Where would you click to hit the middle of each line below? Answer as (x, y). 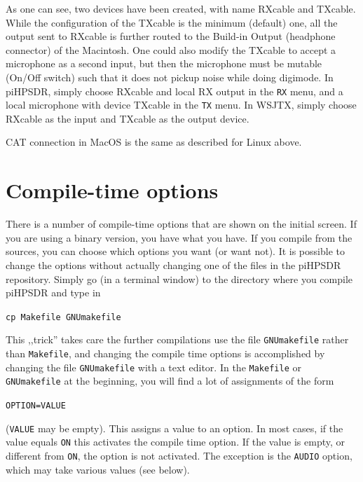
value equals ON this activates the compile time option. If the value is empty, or (176, 442)
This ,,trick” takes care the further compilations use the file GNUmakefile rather (177, 339)
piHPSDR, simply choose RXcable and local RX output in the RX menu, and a (174, 91)
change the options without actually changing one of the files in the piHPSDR (173, 264)
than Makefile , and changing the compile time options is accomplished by (165, 353)
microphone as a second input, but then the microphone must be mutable (164, 63)
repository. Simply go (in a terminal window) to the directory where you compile (179, 278)
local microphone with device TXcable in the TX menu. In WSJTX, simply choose (181, 105)
